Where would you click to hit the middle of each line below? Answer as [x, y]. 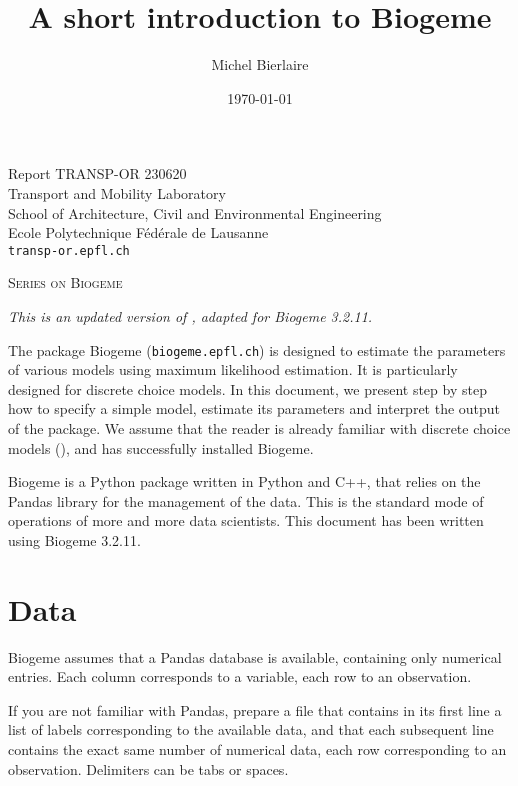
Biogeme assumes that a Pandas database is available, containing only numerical [255, 656]
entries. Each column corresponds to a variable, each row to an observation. [240, 676]
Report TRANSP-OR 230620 [97, 173]
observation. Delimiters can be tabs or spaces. [148, 768]
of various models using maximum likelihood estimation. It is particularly [233, 369]
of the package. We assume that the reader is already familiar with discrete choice [259, 427]
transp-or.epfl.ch [69, 250]
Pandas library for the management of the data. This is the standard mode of [246, 500]
